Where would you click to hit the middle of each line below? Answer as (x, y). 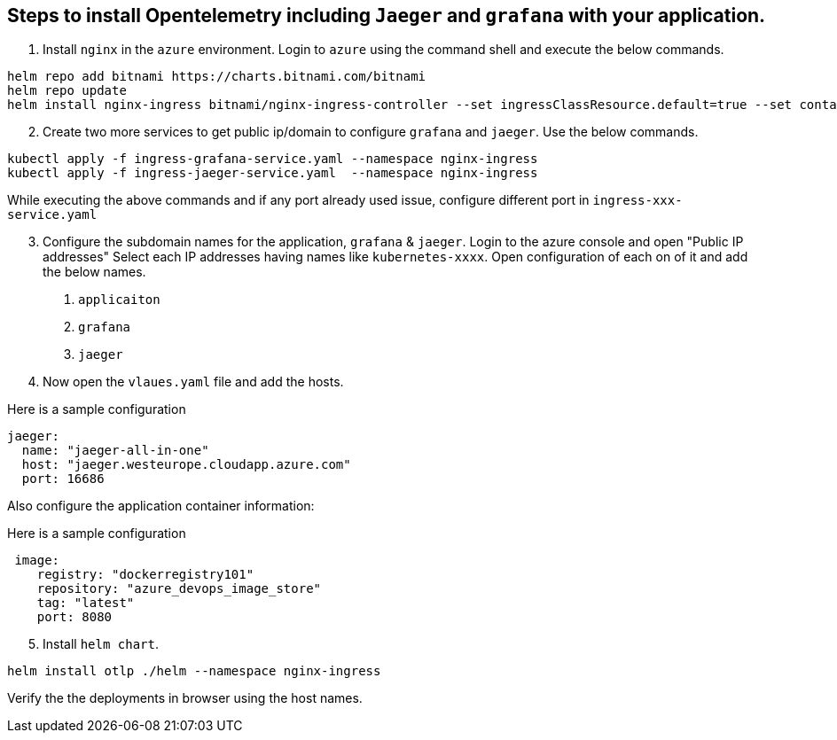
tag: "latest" (86, 603)
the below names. (94, 272)
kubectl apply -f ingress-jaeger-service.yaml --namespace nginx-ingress (273, 173)
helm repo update (67, 91)
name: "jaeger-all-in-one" (115, 451)
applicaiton (119, 300)
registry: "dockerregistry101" (145, 575)
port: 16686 (63, 479)
